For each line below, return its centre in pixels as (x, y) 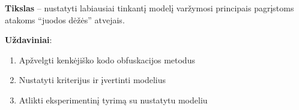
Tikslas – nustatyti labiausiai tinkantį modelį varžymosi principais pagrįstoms (149, 8)
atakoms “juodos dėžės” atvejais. (65, 19)
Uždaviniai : (29, 40)
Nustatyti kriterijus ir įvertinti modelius (92, 80)
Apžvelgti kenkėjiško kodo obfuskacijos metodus (107, 59)
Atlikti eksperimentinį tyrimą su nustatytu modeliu (113, 100)
